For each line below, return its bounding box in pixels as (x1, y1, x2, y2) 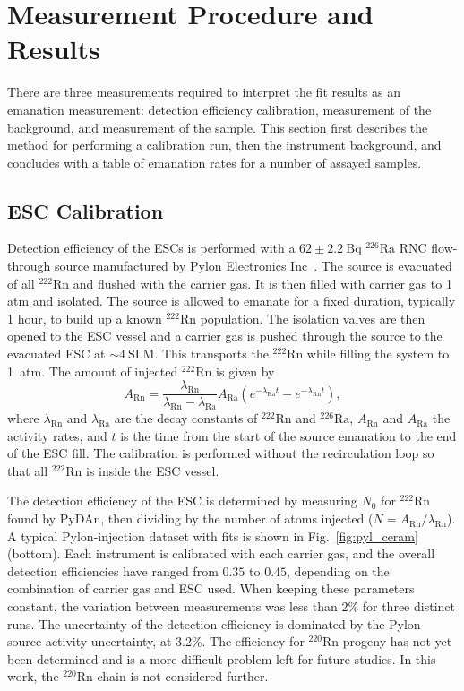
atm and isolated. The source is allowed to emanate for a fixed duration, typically (7, 291, 456, 310)
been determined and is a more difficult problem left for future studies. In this (7, 649, 436, 668)
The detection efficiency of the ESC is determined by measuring (7, 491, 357, 510)
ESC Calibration (7, 196, 164, 224)
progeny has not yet (342, 632, 452, 651)
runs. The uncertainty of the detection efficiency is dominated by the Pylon (7, 614, 421, 633)
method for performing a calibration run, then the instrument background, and (7, 135, 442, 154)
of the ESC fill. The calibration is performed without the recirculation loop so (7, 444, 434, 462)
